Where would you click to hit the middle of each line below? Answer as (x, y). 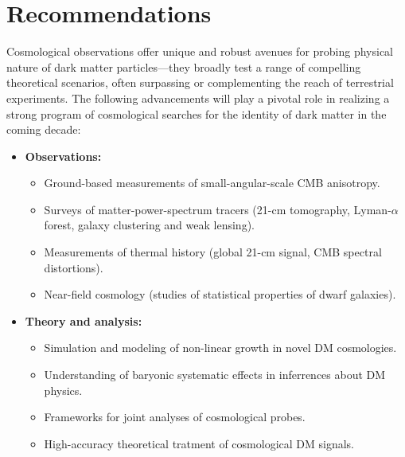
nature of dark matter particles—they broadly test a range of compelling (184, 66)
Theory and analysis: (84, 320)
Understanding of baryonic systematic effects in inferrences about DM (215, 375)
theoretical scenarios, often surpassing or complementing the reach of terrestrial (200, 82)
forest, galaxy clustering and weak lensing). (149, 225)
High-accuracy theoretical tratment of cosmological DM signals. (199, 443)
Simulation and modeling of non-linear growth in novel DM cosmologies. (220, 348)
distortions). (74, 267)
